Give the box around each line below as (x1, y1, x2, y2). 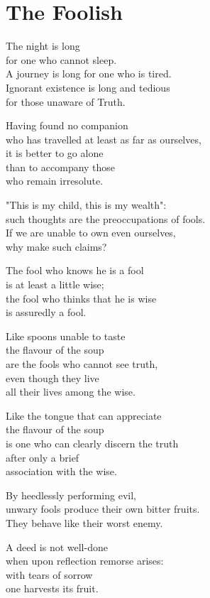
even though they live (6, 370, 99, 385)
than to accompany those (6, 159, 116, 174)
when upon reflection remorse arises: (6, 553, 164, 568)
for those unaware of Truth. (6, 94, 126, 109)
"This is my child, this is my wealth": (6, 197, 167, 212)
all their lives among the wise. (6, 384, 136, 399)
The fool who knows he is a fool (6, 263, 144, 278)
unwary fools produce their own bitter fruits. (6, 501, 200, 516)
